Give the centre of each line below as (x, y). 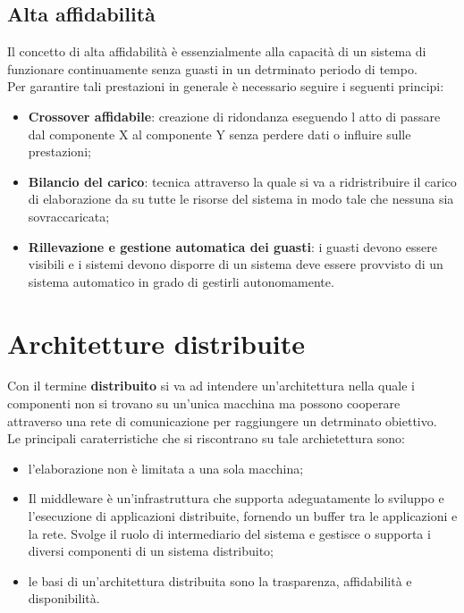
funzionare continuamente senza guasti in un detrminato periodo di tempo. (212, 68)
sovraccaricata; (69, 216)
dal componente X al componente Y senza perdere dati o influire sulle (219, 134)
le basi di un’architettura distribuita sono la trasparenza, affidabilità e (220, 580)
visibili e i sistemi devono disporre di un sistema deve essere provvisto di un (236, 264)
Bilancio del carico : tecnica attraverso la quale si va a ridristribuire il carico (242, 181)
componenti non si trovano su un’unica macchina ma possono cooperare (204, 403)
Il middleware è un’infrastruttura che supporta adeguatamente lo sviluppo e (236, 498)
